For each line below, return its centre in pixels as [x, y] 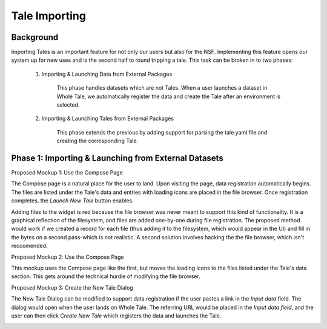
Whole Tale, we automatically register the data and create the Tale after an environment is [169, 96]
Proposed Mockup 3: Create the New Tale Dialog [72, 287]
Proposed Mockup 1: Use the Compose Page [67, 173]
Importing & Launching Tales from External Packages [107, 119]
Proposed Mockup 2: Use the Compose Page [68, 257]
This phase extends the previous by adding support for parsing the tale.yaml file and [162, 132]
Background [35, 37]
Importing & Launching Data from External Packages [107, 74]
